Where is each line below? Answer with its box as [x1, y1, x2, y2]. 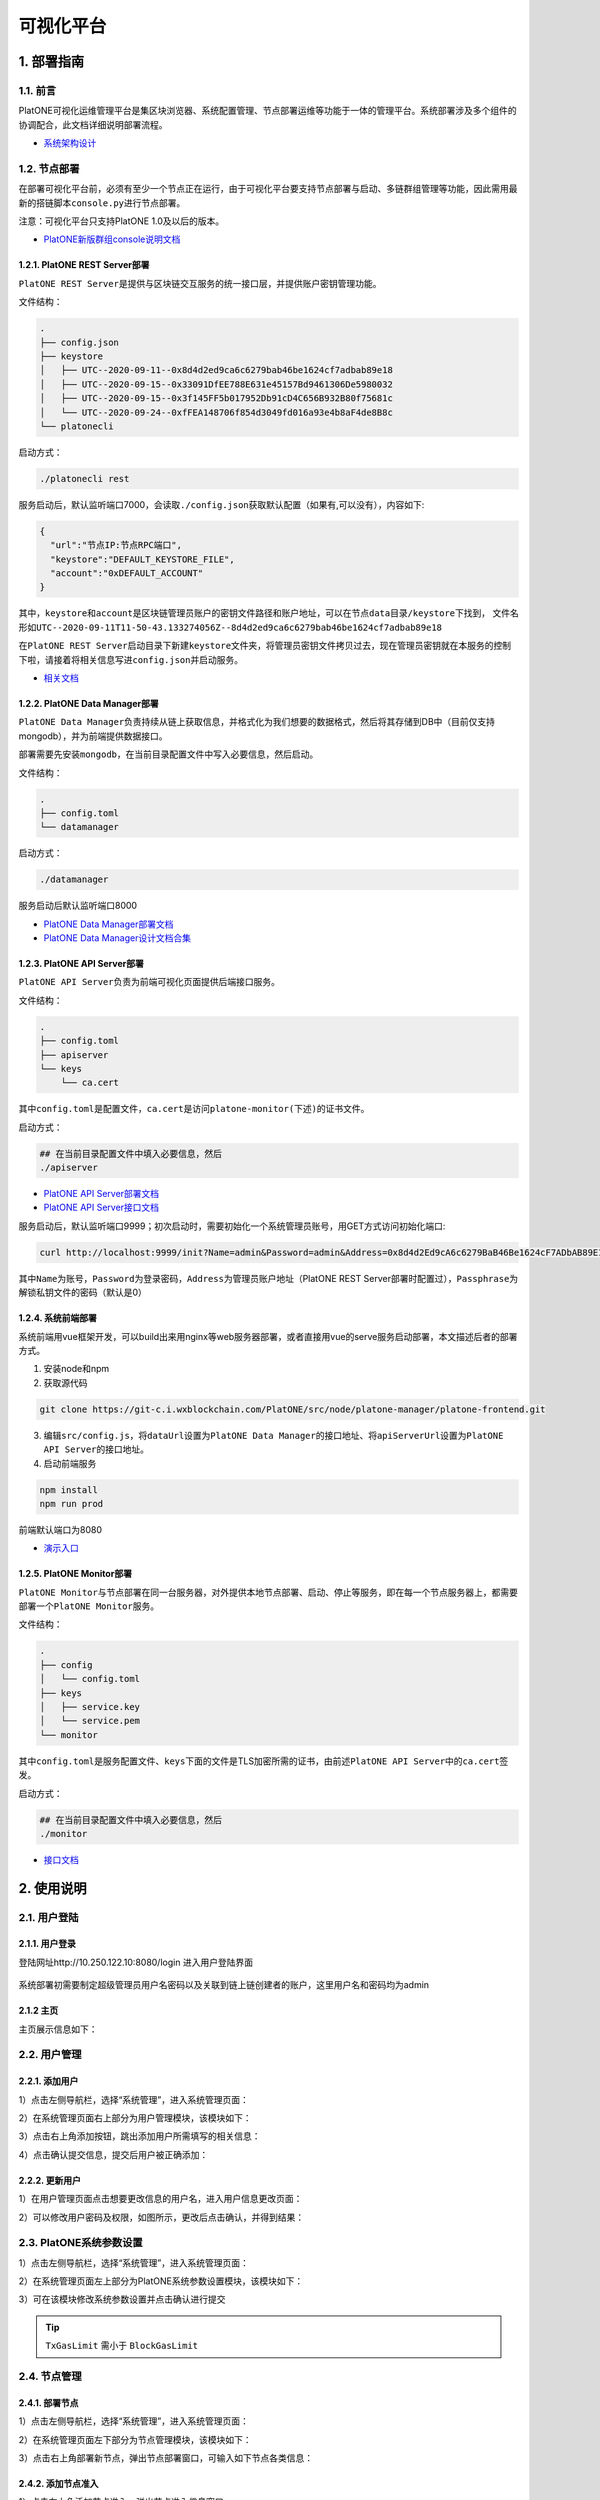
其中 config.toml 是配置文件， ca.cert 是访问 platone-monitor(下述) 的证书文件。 [18, 1103, 370, 1115]
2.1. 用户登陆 [18, 1910, 79, 1924]
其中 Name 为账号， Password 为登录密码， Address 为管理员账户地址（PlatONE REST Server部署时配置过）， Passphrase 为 [18, 1272, 519, 1284]
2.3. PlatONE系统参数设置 [18, 2236, 144, 2250]
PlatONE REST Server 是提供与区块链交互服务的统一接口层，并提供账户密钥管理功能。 [18, 277, 382, 289]
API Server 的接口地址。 [43, 1443, 150, 1455]
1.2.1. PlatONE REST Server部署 [18, 259, 150, 271]
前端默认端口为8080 [18, 1523, 102, 1535]
